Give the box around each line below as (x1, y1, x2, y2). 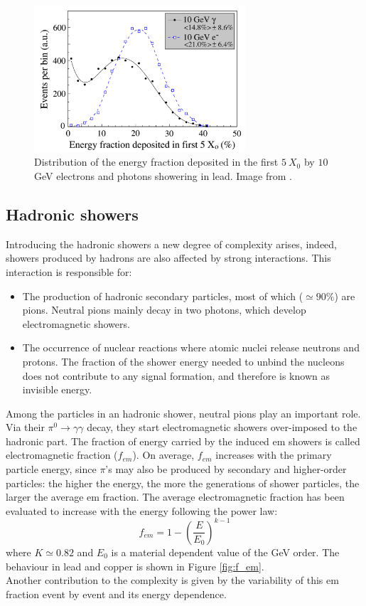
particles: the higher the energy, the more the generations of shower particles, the (6, 475, 360, 490)
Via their (6, 420, 45, 435)
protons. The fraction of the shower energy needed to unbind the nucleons (22, 353, 345, 368)
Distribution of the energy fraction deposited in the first (34, 154, 279, 169)
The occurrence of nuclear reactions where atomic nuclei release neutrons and (22, 340, 360, 355)
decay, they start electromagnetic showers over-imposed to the (87, 420, 357, 435)
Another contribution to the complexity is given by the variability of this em (6, 573, 339, 588)
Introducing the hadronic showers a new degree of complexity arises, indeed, (6, 236, 337, 251)
